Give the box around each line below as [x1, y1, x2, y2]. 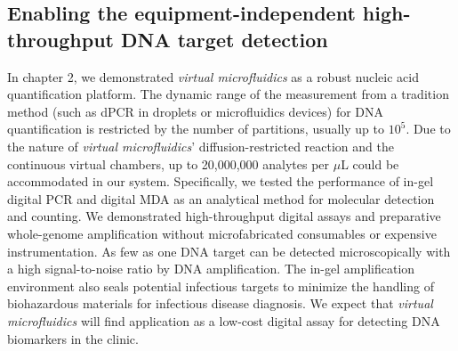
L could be [341, 154, 399, 173]
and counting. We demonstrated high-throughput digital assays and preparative [7, 207, 441, 225]
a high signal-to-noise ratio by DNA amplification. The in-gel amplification [7, 259, 415, 278]
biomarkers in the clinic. [7, 329, 139, 347]
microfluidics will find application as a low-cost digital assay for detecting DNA [7, 311, 440, 330]
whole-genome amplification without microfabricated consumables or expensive [7, 224, 437, 242]
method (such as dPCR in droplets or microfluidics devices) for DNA [7, 102, 384, 120]
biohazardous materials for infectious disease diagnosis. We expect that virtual [7, 294, 433, 313]
